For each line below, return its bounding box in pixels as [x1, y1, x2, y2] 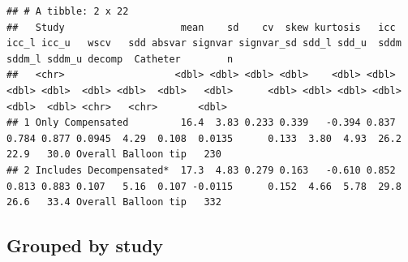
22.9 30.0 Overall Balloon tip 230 [6, 148, 221, 161]
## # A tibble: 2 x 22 [6, 6, 129, 17]
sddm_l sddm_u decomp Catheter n [6, 53, 234, 65]
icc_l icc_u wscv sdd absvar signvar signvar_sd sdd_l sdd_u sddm [6, 37, 402, 49]
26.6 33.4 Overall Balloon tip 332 [6, 196, 221, 208]
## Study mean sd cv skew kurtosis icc [6, 21, 396, 33]
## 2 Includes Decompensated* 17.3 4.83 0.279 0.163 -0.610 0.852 [6, 164, 396, 176]
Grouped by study [6, 233, 164, 258]
